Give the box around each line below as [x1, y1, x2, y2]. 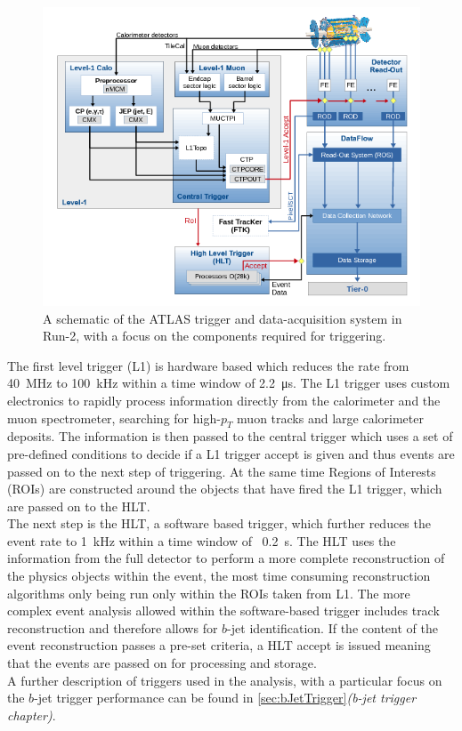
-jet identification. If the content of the [227, 618, 438, 637]
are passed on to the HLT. [7, 496, 150, 515]
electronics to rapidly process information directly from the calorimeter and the [7, 390, 441, 409]
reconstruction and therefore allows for [7, 618, 218, 637]
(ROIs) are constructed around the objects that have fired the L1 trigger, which [7, 479, 442, 498]
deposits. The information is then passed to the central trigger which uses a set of [7, 427, 453, 446]
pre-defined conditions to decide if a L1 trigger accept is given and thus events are [7, 444, 455, 462]
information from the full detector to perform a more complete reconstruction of [7, 549, 445, 567]
